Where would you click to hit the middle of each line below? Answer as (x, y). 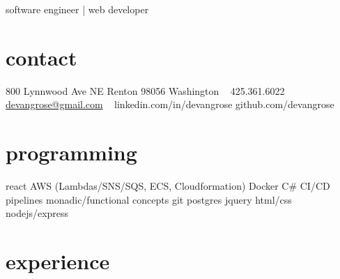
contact (41, 57)
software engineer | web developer (77, 9)
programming (71, 152)
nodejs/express (37, 213)
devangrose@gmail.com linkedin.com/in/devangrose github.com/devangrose (170, 104)
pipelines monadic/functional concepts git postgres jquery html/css (149, 199)
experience (58, 261)
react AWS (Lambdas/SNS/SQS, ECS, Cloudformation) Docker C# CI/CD (168, 186)
